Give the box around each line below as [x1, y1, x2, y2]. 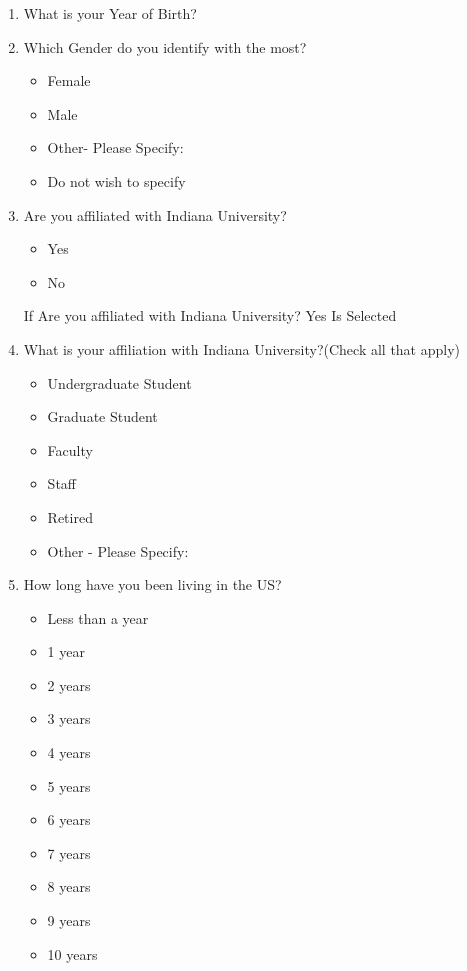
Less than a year [47, 607, 149, 628]
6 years [47, 809, 91, 830]
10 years [47, 943, 98, 964]
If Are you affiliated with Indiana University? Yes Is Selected [23, 305, 397, 326]
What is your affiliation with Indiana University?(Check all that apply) [23, 338, 461, 359]
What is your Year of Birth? [23, 3, 197, 23]
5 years [47, 775, 91, 796]
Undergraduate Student [47, 372, 192, 393]
